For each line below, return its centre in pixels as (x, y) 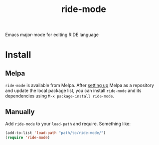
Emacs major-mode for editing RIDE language (52, 35)
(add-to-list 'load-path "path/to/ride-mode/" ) (56, 133)
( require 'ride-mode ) (28, 137)
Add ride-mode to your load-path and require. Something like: (68, 124)
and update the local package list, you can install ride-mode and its (73, 90)
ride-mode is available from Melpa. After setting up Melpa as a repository (80, 85)
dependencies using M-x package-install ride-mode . (60, 96)
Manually (20, 112)
